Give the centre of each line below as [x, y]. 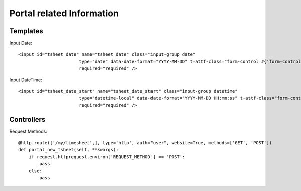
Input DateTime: [26, 80]
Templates [26, 31]
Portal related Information [64, 13]
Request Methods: [28, 131]
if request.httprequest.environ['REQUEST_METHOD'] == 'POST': [107, 157]
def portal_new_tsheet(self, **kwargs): [68, 150]
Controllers [27, 120]
